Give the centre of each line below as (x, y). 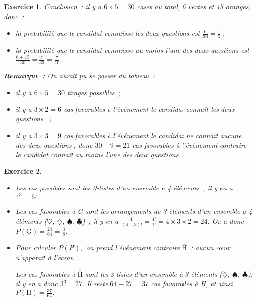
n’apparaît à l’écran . (47, 257)
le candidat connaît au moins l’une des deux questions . (99, 154)
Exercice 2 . (23, 171)
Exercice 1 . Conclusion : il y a (53, 6)
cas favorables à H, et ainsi (192, 283)
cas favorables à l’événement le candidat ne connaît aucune (152, 135)
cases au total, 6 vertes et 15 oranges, (194, 6)
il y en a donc (37, 283)
